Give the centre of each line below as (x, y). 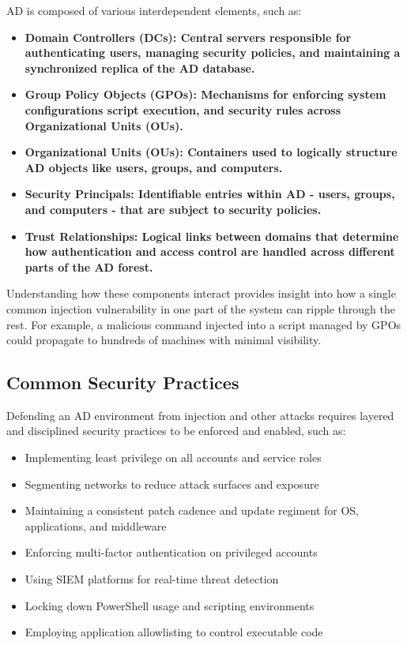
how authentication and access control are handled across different (210, 251)
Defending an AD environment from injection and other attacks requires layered (200, 415)
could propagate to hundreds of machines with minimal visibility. (164, 340)
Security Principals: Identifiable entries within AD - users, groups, (210, 194)
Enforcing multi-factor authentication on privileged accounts (171, 552)
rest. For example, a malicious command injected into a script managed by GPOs (204, 324)
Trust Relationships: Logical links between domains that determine (212, 236)
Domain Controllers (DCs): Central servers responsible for (188, 37)
